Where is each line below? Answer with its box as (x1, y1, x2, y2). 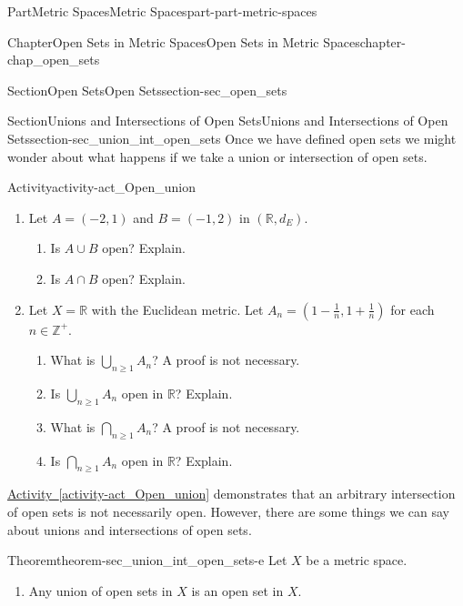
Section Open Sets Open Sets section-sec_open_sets (7, 80, 287, 99)
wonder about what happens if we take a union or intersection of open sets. (7, 146, 428, 166)
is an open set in (191, 581, 284, 600)
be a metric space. (306, 550, 408, 570)
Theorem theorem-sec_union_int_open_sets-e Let (7, 550, 287, 570)
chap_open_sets (7, 50, 100, 69)
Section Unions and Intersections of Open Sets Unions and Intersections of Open (7, 111, 448, 130)
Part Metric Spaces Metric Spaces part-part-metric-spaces (7, 2, 317, 20)
